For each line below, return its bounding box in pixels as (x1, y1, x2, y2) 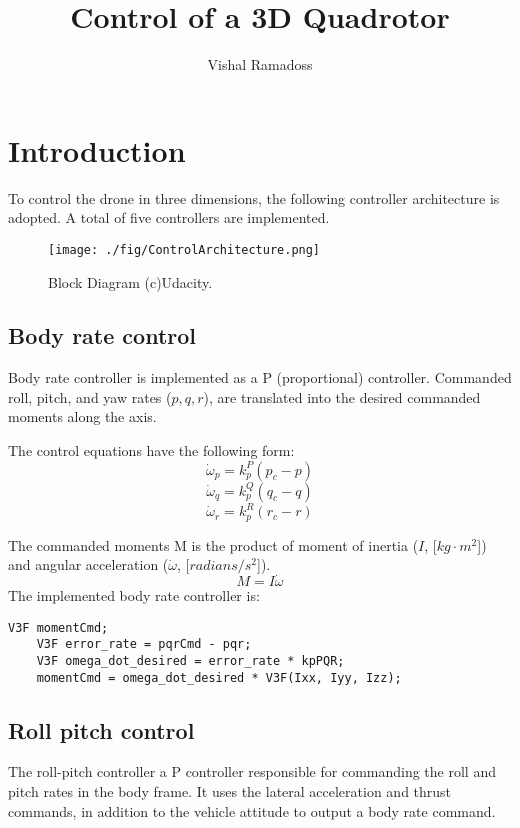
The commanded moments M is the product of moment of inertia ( (8, 534, 419, 555)
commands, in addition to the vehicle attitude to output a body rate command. (8, 800, 496, 821)
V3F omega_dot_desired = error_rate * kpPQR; (36, 653, 345, 668)
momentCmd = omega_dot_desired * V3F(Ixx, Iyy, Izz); (36, 670, 402, 685)
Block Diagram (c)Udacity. (48, 271, 213, 292)
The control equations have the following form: (8, 440, 295, 461)
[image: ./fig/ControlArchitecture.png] (48, 242, 321, 257)
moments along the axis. (8, 406, 157, 427)
